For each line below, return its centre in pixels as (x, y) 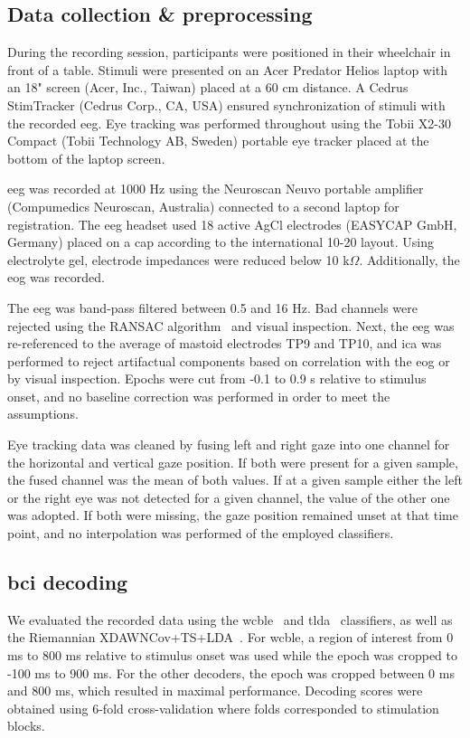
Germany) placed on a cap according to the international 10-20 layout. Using (221, 242)
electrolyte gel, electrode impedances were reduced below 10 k (179, 259)
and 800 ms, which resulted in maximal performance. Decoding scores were (215, 691)
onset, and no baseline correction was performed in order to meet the (199, 396)
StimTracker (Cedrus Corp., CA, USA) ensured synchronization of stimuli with (226, 104)
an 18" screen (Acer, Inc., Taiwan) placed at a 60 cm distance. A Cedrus (208, 87)
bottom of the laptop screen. (86, 158)
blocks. (26, 726)
